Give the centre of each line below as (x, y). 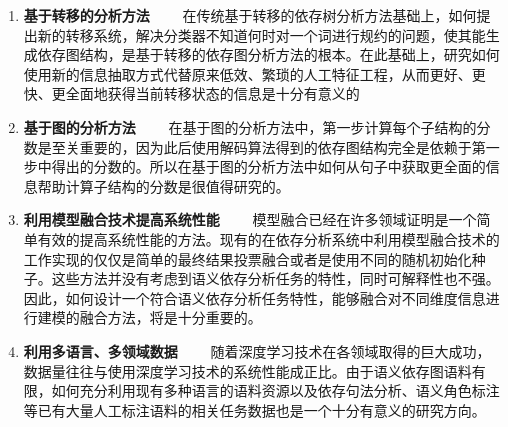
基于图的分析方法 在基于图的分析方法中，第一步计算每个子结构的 (250, 126)
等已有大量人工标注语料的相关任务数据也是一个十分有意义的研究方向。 (254, 409)
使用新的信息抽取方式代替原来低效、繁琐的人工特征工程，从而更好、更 (254, 73)
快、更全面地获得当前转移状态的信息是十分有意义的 (191, 93)
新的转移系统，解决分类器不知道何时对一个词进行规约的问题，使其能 (261, 34)
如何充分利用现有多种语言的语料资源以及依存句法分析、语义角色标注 (275, 390)
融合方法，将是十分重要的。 (170, 317)
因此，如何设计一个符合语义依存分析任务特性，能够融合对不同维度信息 (254, 297)
